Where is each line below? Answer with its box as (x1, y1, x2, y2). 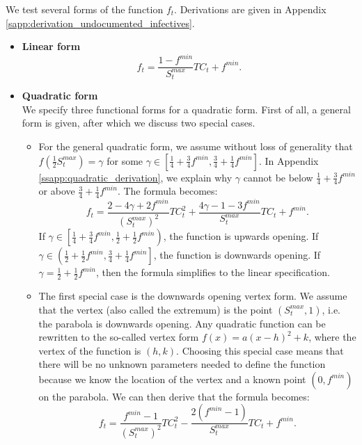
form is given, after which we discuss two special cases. (22, 115, 255, 130)
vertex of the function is (38, 343, 141, 357)
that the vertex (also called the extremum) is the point (38, 302, 273, 316)
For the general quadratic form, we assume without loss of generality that (38, 138, 353, 153)
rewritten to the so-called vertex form (38, 330, 199, 344)
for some (107, 153, 143, 168)
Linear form (22, 39, 81, 54)
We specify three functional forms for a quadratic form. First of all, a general (22, 102, 351, 116)
